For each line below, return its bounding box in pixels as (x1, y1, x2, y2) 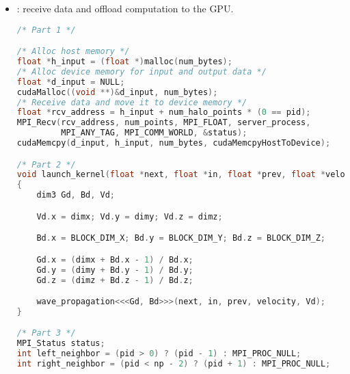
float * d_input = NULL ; (16, 77, 125, 87)
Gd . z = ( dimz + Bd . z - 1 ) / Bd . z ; (36, 275, 193, 285)
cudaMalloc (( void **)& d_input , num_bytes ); (16, 87, 218, 97)
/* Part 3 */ (16, 328, 76, 338)
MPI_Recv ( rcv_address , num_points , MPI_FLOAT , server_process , (16, 118, 311, 128)
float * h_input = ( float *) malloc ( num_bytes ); (16, 57, 232, 66)
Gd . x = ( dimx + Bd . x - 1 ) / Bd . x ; (36, 254, 193, 265)
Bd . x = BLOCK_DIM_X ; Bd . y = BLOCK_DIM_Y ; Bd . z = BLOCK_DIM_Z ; (36, 233, 325, 243)
